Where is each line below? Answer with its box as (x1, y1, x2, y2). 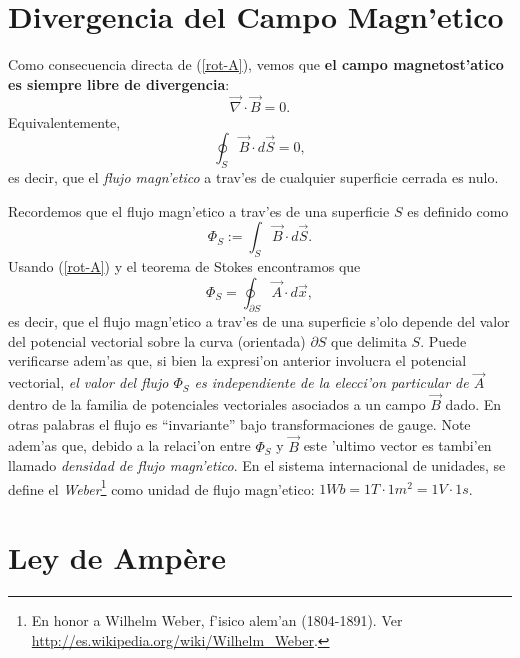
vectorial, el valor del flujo (8, 372, 169, 393)
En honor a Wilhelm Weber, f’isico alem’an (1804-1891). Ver (31, 610, 403, 631)
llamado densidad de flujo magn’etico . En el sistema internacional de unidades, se (8, 455, 506, 476)
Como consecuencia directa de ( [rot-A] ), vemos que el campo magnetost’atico (8, 54, 504, 75)
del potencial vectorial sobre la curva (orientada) (8, 330, 306, 351)
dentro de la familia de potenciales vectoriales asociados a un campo (8, 394, 426, 415)
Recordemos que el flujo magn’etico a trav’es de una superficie (8, 200, 390, 221)
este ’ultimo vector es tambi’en (303, 435, 492, 456)
